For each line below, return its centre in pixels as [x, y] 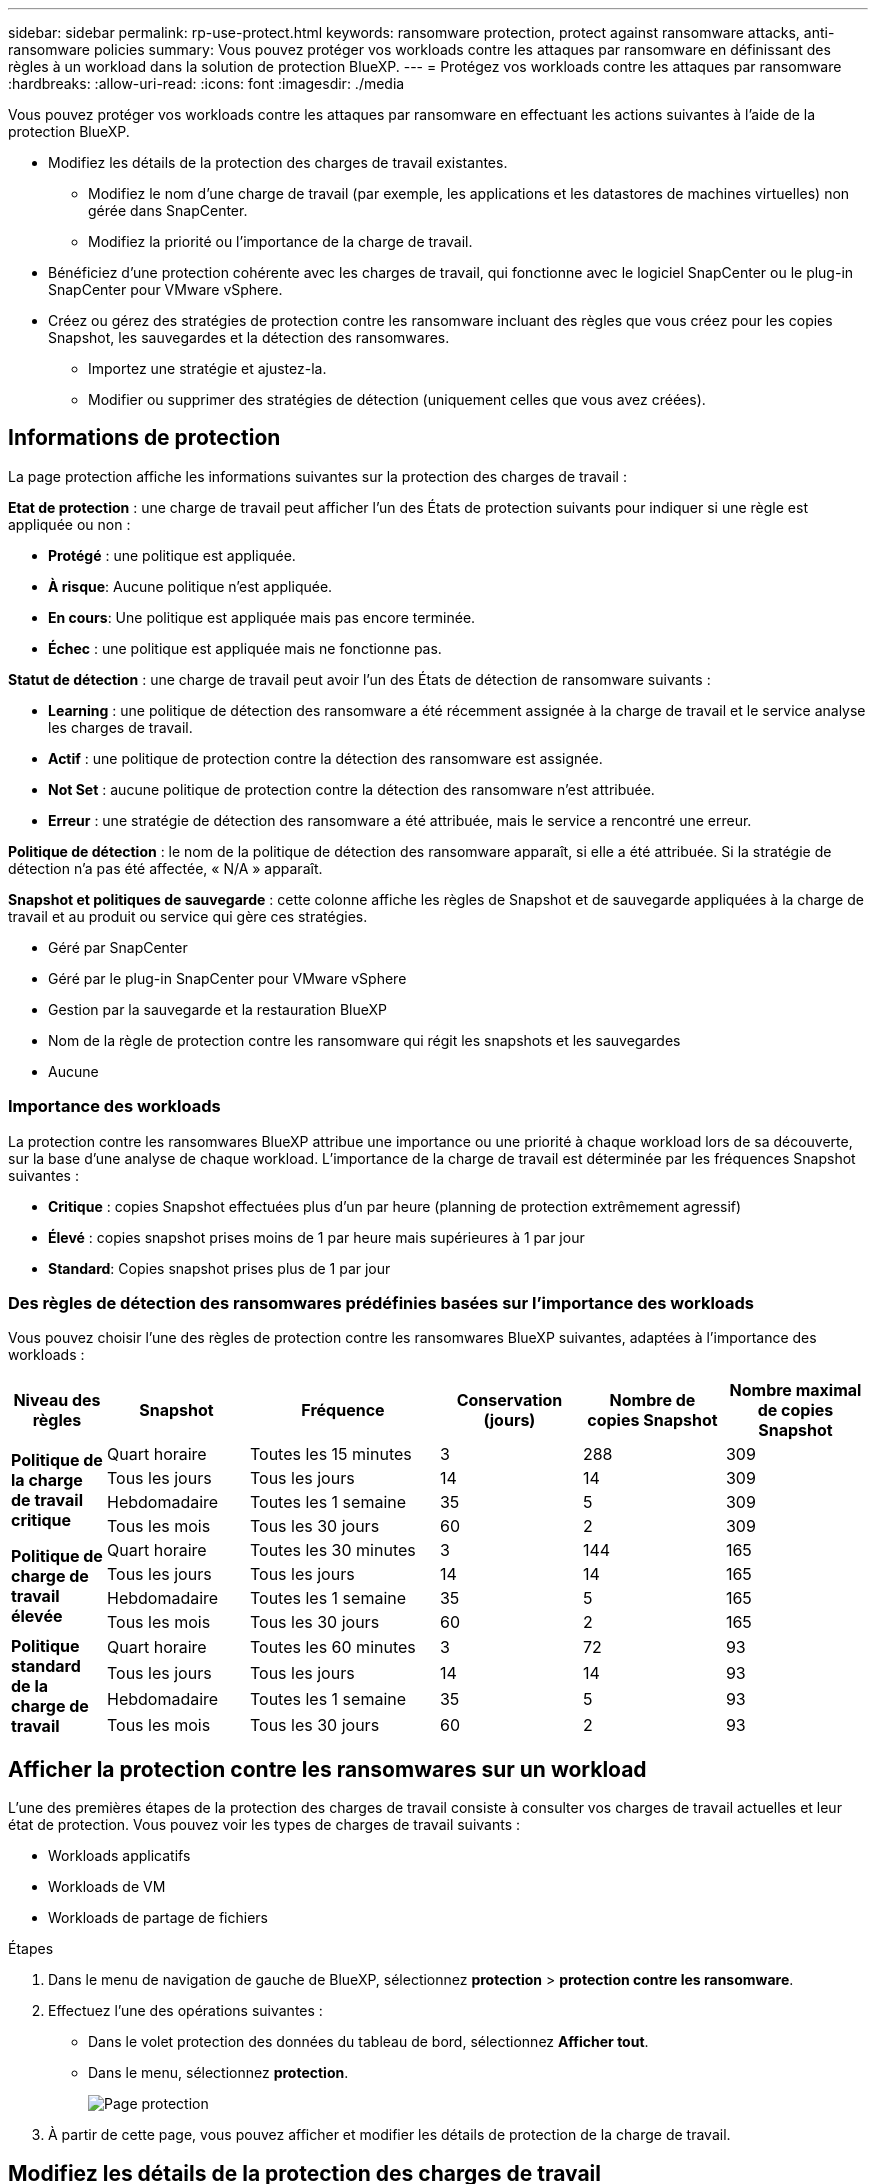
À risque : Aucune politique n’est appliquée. [190, 586]
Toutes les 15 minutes [330, 1454]
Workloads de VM [107, 1887]
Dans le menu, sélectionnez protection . [218, 2073]
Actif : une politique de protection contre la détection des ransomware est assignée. [325, 758]
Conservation [509, 1400]
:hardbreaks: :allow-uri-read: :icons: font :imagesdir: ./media [206, 83]
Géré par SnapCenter [118, 947]
